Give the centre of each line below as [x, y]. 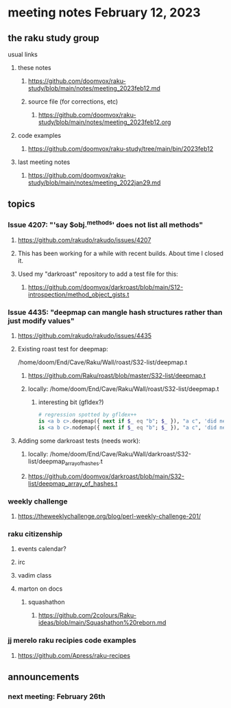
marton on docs [40, 589]
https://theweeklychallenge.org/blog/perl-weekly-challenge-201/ [109, 517]
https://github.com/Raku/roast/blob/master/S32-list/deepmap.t [117, 376]
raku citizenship [35, 534]
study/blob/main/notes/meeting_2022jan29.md [94, 182]
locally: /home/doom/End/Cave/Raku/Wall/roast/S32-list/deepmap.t [123, 389]
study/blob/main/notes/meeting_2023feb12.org [105, 122]
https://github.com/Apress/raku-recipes [74, 655]
